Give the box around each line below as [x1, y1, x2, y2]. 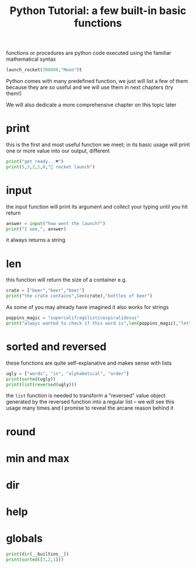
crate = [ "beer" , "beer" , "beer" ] [6, 288, 85, 293]
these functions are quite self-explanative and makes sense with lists [6, 359, 172, 366]
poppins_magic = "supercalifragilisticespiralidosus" [6, 315, 140, 321]
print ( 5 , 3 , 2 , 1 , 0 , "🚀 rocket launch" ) [6, 164, 95, 170]
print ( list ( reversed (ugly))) [6, 382, 77, 387]
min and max [6, 452, 70, 465]
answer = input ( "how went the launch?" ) [6, 220, 106, 226]
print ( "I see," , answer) [6, 226, 66, 232]
